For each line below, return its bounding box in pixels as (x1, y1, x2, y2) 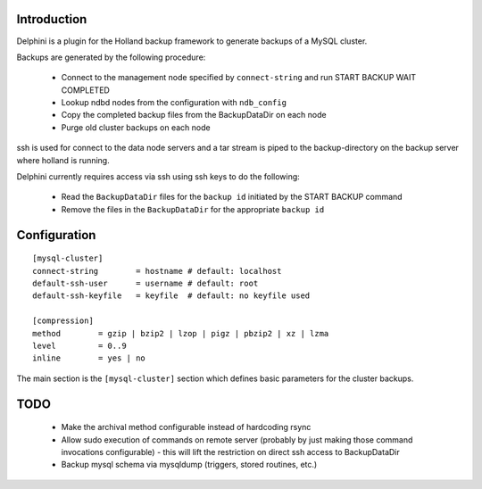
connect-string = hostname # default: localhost (32, 266, 282, 276)
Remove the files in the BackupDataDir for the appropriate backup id (61, 203, 325, 214)
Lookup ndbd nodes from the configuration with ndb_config (61, 97, 287, 108)
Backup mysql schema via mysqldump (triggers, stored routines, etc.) (61, 460, 318, 470)
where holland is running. (16, 154, 111, 165)
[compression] (32, 316, 94, 326)
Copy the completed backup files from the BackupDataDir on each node (61, 110, 327, 120)
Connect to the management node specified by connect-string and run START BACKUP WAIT (61, 72, 417, 83)
